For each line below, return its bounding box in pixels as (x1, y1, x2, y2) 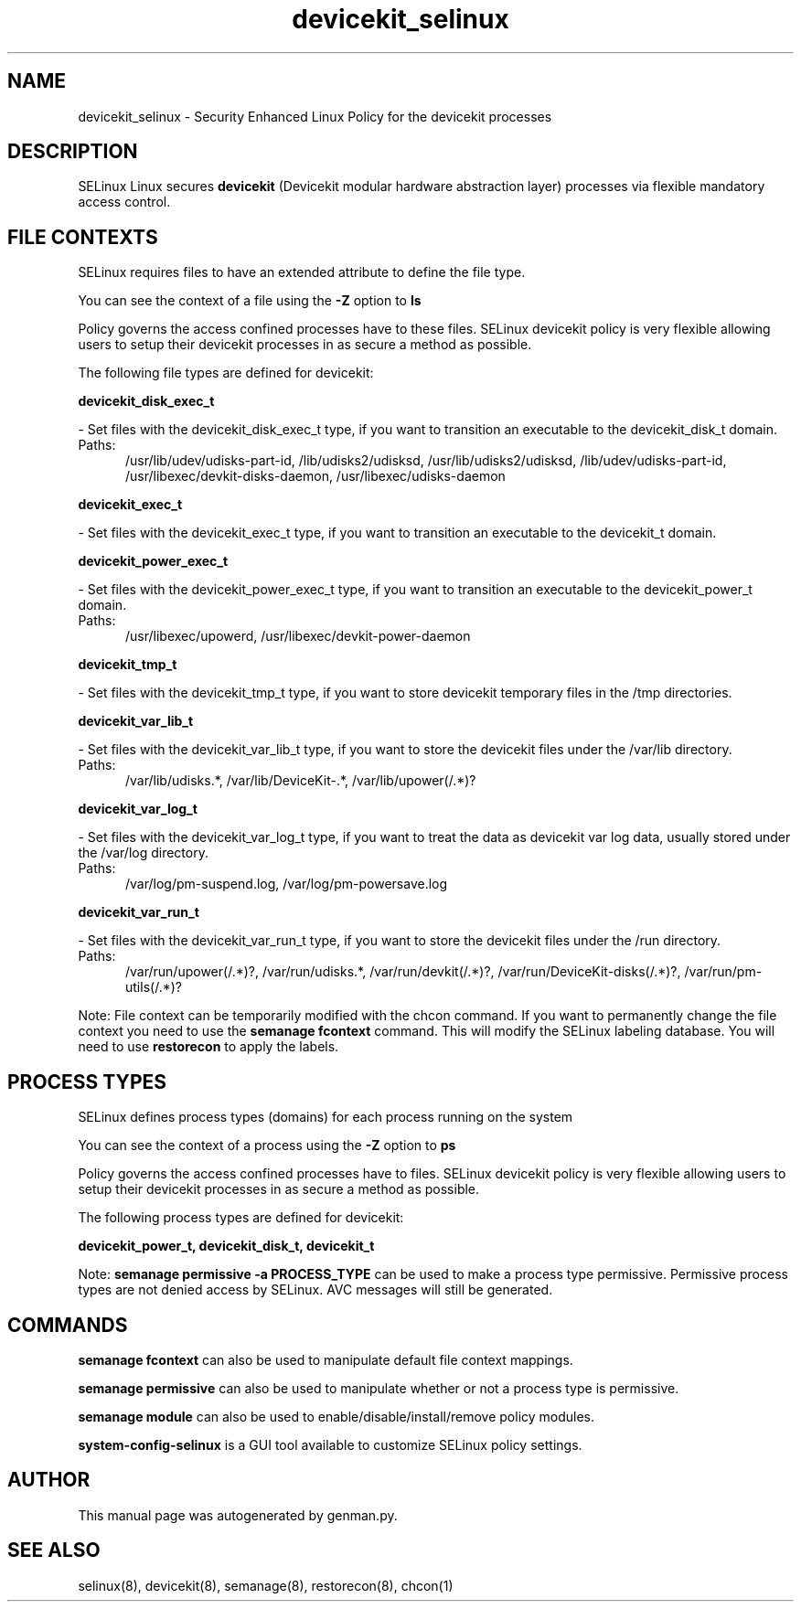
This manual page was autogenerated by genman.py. (78, 1507, 398, 1523)
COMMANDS (7, 1313, 128, 1337)
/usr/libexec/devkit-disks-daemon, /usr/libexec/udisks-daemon (125, 468, 506, 485)
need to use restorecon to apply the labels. (78, 1039, 339, 1055)
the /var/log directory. (78, 845, 208, 861)
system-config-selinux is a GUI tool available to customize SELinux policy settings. (78, 1436, 582, 1453)
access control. (78, 194, 171, 210)
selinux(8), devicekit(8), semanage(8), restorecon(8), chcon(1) (78, 1577, 454, 1593)
